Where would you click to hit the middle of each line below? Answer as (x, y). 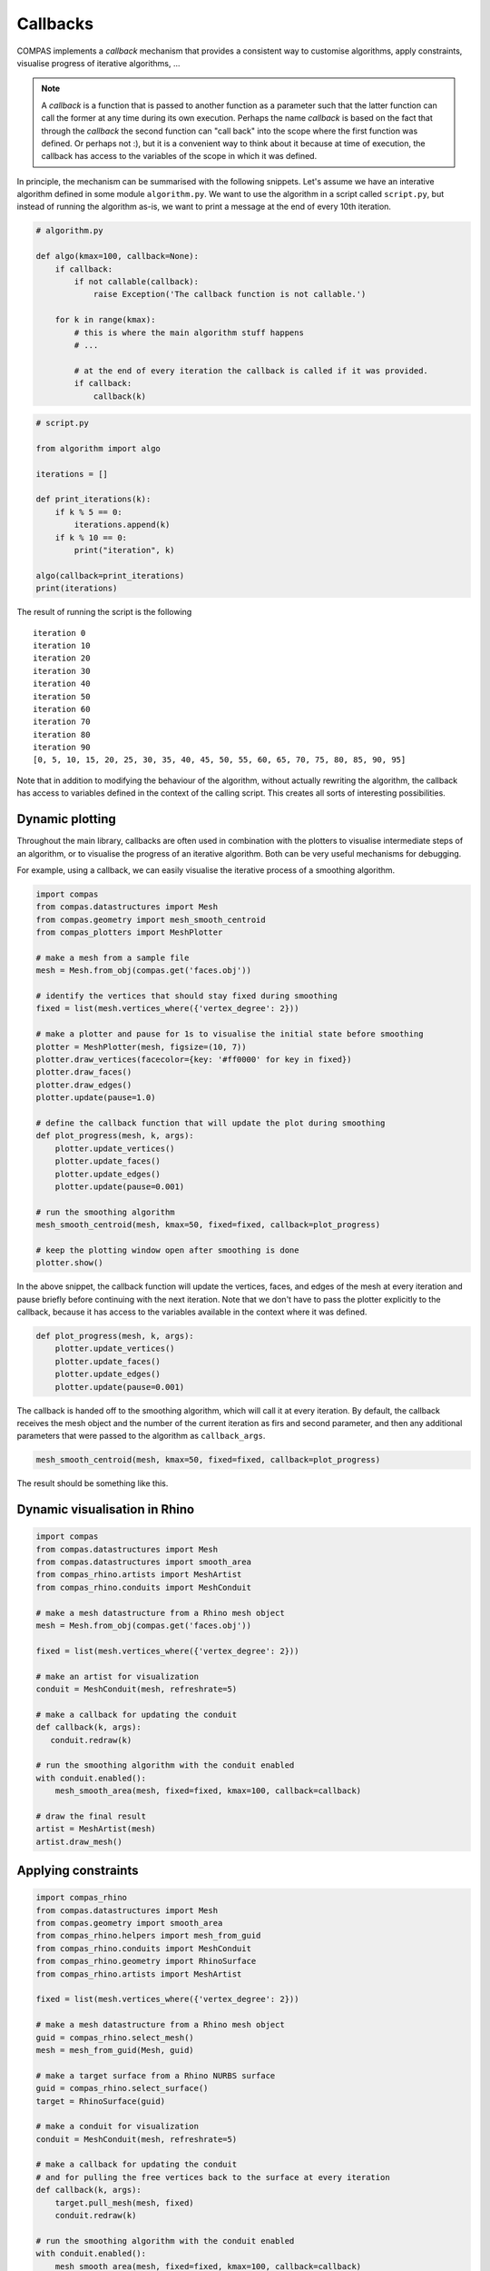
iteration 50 (62, 696)
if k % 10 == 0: (91, 537)
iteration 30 (62, 671)
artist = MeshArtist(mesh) (96, 1829)
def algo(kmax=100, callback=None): (118, 256)
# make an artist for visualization (118, 1676)
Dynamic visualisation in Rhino (106, 1509)
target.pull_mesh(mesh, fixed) (124, 2202)
